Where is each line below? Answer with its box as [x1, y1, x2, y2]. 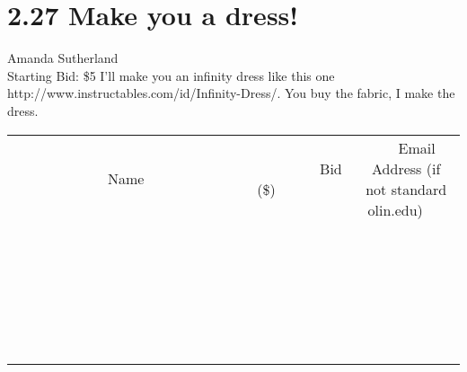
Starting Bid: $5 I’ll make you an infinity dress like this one [7, 66, 335, 84]
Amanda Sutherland [7, 49, 119, 67]
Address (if [372, 157, 441, 179]
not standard [366, 178, 447, 199]
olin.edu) [367, 199, 423, 220]
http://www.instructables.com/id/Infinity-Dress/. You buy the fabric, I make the [7, 84, 455, 102]
